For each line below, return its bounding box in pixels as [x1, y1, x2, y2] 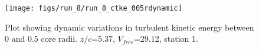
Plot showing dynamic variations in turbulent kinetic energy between [5, 21, 254, 33]
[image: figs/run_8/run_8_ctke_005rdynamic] [5, 4, 182, 12]
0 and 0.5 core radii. [5, 32, 77, 45]
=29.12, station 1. [133, 32, 198, 45]
